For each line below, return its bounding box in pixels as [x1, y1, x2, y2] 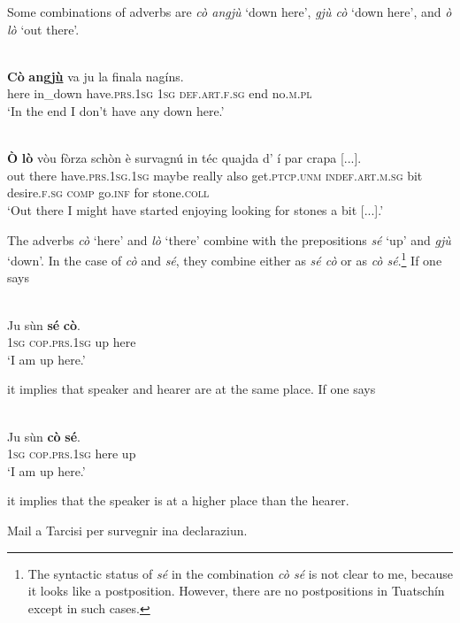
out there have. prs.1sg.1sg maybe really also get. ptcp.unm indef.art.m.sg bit [7, 165, 423, 184]
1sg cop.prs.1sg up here [7, 333, 136, 351]
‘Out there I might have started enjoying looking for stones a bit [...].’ [7, 200, 384, 219]
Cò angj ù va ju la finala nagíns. [7, 66, 184, 85]
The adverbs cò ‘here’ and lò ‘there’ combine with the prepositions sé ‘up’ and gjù [7, 230, 451, 249]
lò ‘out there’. [7, 19, 80, 38]
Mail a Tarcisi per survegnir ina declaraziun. [7, 520, 248, 539]
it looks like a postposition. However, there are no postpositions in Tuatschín [27, 581, 445, 600]
